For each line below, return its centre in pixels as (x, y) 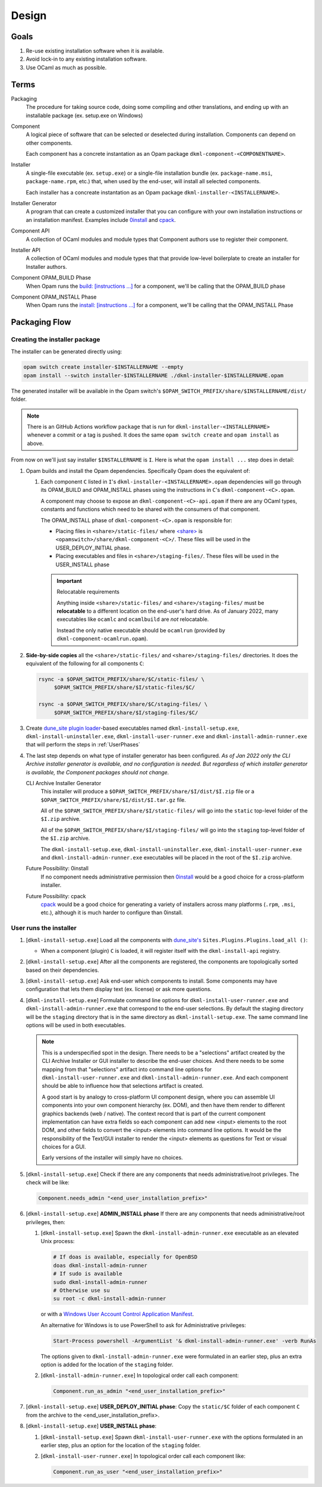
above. (35, 443)
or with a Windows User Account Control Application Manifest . (117, 1314)
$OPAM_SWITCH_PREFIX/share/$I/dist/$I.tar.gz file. (113, 799)
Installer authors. (47, 266)
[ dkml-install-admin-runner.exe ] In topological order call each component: (140, 1375)
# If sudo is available (88, 1274)
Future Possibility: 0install (57, 868)
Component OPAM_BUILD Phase (51, 278)
